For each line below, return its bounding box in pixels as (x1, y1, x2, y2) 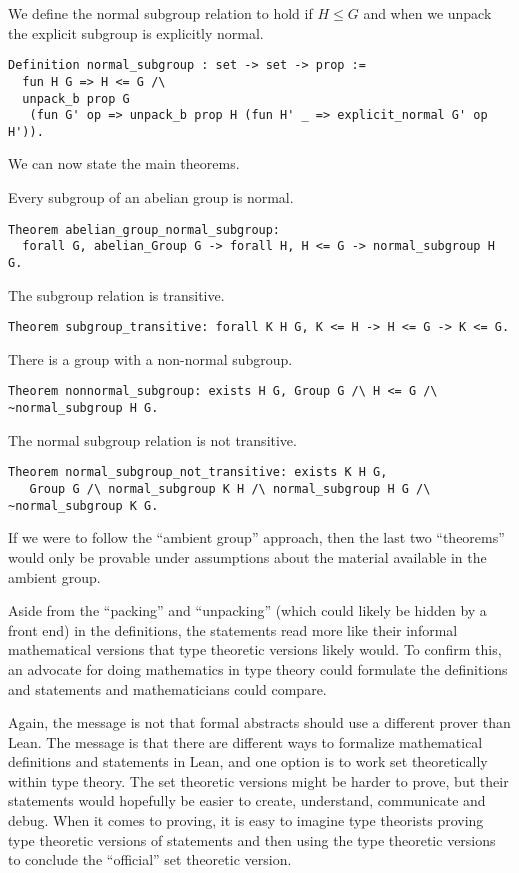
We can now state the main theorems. (8, 153, 240, 174)
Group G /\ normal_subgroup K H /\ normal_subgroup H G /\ (29, 482, 431, 497)
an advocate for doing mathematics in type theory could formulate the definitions (8, 658, 508, 679)
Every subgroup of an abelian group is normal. (8, 187, 294, 208)
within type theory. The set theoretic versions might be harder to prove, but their (8, 770, 509, 791)
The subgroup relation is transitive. (8, 284, 225, 305)
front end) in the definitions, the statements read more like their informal (8, 619, 458, 640)
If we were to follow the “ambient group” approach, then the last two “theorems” (8, 527, 505, 548)
